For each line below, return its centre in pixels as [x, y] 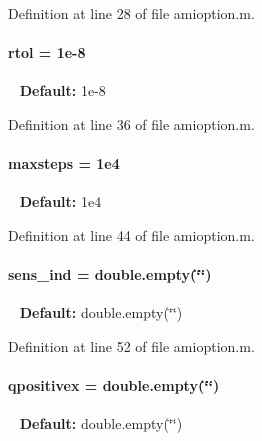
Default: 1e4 [60, 201]
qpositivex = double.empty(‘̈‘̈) [114, 385]
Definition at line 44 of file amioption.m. [131, 234]
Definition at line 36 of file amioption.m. [131, 123]
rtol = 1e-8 [47, 52]
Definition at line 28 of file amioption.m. [131, 13]
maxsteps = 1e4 [64, 163]
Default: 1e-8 [62, 90]
